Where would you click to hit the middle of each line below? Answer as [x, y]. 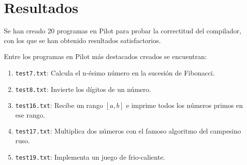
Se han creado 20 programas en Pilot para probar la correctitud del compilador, [123, 31]
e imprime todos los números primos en [184, 105]
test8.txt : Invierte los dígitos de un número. [83, 89]
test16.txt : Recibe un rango [59, 105]
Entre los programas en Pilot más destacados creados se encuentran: [105, 56]
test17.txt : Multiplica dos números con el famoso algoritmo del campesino [128, 131]
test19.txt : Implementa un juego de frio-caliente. [90, 157]
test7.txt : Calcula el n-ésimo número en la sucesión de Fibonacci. [115, 72]
